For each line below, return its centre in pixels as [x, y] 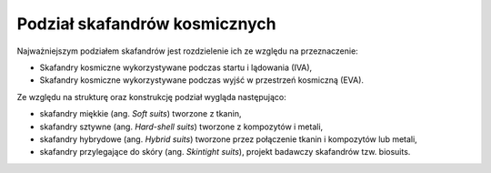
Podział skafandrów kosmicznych [146, 24]
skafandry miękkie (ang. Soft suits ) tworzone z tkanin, [140, 114]
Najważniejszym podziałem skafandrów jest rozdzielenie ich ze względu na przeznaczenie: [187, 51]
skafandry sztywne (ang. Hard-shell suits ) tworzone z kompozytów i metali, [181, 127]
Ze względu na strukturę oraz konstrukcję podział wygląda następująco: [151, 97]
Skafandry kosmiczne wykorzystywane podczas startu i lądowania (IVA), [176, 67]
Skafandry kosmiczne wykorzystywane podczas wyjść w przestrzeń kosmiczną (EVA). [201, 80]
